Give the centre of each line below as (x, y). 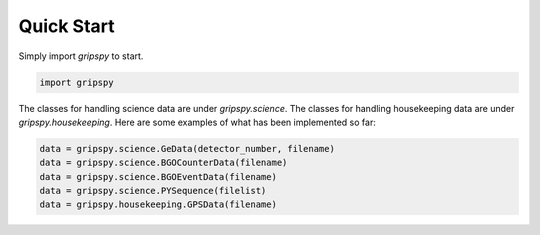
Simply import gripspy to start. (81, 56)
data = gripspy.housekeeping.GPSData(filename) (158, 204)
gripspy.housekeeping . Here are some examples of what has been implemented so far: (197, 122)
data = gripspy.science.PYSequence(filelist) (153, 191)
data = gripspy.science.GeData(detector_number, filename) (187, 148)
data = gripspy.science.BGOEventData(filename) (158, 176)
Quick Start (66, 26)
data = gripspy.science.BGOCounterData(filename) (163, 163)
